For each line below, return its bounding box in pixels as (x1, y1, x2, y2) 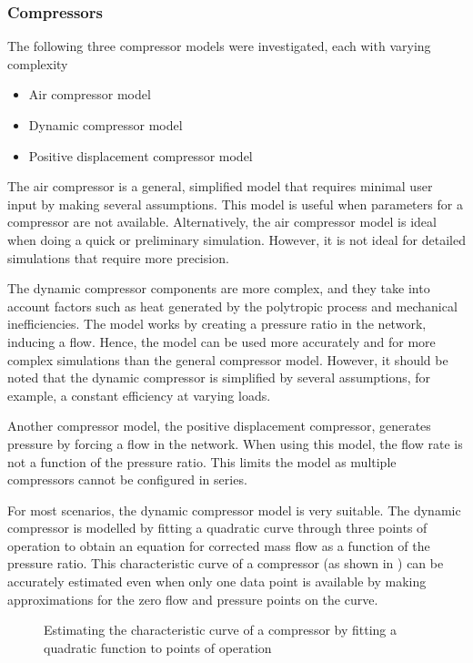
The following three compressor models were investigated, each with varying (7, 36, 431, 56)
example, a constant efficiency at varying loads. (7, 385, 271, 404)
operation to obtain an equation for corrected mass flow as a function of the (7, 535, 430, 555)
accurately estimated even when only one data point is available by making (7, 572, 427, 591)
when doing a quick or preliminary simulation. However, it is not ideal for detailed (7, 229, 466, 249)
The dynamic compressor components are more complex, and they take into (7, 279, 430, 298)
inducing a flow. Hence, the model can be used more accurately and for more (7, 331, 436, 351)
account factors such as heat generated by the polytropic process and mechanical (7, 296, 458, 315)
